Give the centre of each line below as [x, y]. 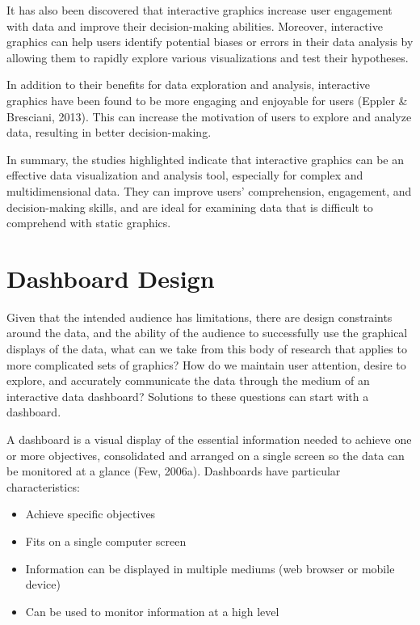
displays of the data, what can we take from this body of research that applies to [207, 349]
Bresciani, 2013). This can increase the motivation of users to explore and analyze [209, 116]
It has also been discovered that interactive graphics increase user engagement [199, 10]
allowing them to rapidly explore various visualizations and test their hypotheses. [208, 57]
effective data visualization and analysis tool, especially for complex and [185, 175]
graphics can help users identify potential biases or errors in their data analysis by [210, 42]
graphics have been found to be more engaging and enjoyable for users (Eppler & [207, 100]
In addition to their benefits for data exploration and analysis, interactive [189, 84]
